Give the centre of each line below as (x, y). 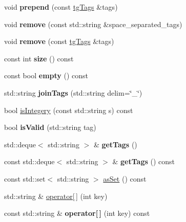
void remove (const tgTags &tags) (59, 41)
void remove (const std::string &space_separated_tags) (93, 24)
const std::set (25, 178)
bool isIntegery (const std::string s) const (69, 110)
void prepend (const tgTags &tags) (61, 7)
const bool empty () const (46, 75)
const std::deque (29, 161)
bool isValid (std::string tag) (50, 127)
